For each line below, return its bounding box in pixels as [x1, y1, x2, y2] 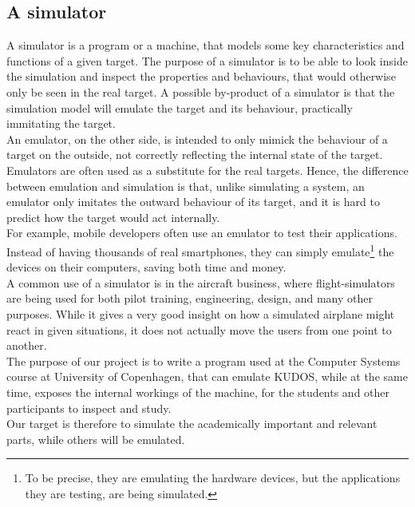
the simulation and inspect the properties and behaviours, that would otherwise [6, 68, 396, 85]
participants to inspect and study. [6, 399, 172, 416]
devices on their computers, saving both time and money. [6, 259, 287, 275]
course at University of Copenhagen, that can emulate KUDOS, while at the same [6, 368, 408, 385]
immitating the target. [6, 115, 116, 132]
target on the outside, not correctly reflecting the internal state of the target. [6, 146, 383, 163]
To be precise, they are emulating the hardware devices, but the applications [25, 469, 401, 486]
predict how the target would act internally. [6, 208, 220, 225]
